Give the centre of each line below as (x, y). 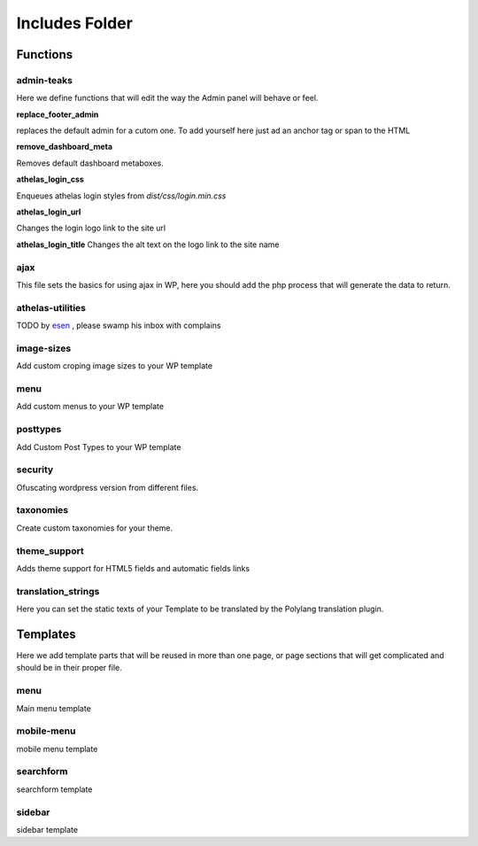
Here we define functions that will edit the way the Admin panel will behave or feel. (167, 98)
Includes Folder (74, 23)
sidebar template (47, 829)
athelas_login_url (49, 212)
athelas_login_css (50, 179)
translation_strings (58, 591)
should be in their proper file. (69, 668)
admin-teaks (44, 80)
